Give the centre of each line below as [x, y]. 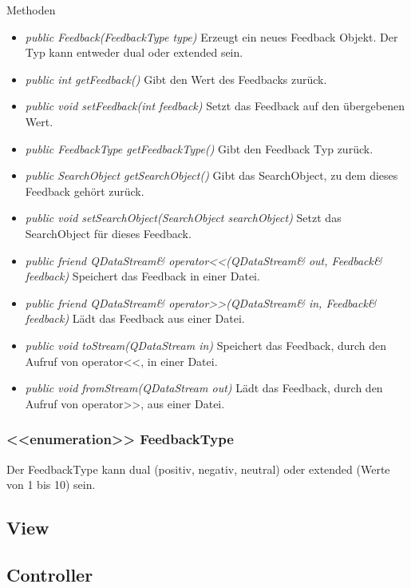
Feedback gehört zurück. [85, 191]
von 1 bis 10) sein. [51, 485]
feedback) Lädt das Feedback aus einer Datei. [135, 318]
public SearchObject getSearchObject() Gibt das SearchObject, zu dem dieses [211, 175]
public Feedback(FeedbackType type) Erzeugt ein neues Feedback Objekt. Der [211, 36]
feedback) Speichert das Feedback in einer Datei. [142, 276]
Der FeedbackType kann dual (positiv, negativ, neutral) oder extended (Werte [198, 469]
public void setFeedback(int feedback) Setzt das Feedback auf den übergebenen [215, 106]
